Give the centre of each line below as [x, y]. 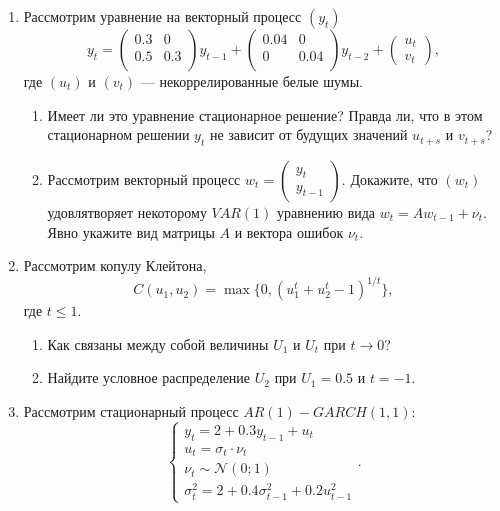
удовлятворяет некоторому [127, 211]
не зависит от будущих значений [308, 134]
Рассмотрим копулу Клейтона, [115, 265]
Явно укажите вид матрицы [131, 231]
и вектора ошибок [289, 231]
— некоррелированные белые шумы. [251, 81]
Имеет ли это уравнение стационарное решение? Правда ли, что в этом [265, 114]
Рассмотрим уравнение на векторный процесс [162, 16]
